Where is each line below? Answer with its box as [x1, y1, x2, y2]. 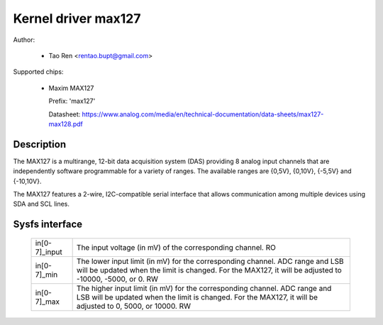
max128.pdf [48, 119, 83, 128]
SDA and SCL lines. [13, 199, 70, 209]
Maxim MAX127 [48, 84, 94, 92]
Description [13, 138, 67, 150]
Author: [13, 35, 35, 44]
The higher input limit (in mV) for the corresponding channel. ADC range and [76, 283, 332, 293]
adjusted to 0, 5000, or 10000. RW [76, 301, 191, 311]
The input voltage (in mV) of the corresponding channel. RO [76, 242, 276, 252]
